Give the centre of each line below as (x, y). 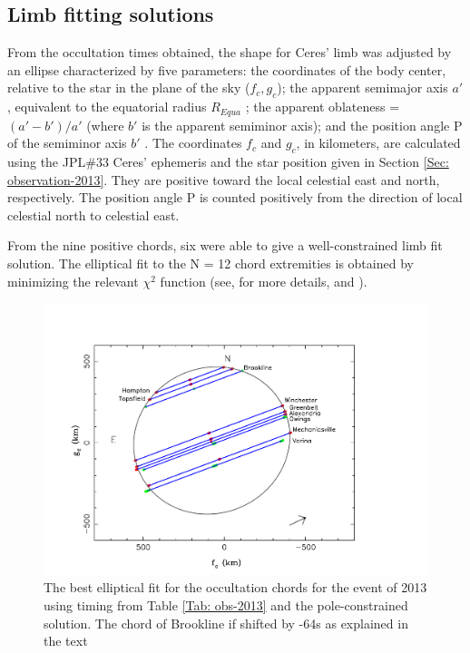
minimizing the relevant (73, 281)
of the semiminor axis (67, 143)
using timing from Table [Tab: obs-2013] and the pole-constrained (226, 605)
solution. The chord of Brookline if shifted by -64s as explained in (226, 623)
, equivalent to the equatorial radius (107, 107)
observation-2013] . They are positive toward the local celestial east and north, (224, 179)
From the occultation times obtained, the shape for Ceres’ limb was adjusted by (230, 52)
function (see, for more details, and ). (264, 281)
